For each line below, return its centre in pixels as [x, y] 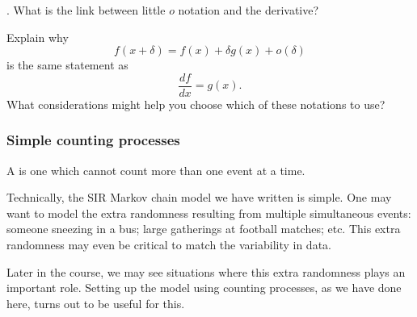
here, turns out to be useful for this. [96, 303]
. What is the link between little [86, 10]
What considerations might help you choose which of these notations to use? [196, 104]
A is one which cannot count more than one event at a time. [156, 170]
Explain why [38, 37]
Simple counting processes [93, 140]
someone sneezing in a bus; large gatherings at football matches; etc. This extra [204, 229]
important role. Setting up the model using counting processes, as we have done [204, 288]
